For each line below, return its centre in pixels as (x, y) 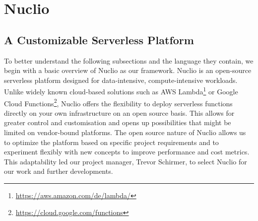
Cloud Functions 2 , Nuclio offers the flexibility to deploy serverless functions (118, 102)
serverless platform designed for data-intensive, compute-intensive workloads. (121, 80)
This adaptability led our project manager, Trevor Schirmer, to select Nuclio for (126, 161)
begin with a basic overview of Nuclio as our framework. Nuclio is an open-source (128, 70)
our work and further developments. (59, 171)
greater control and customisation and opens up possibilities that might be (118, 122)
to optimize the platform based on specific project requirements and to (111, 142)
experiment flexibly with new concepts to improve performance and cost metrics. (127, 152)
